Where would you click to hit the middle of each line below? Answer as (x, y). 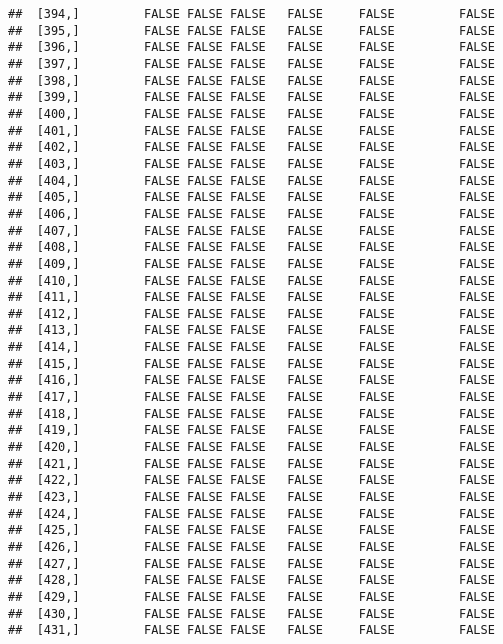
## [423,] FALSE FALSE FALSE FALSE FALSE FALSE (251, 497)
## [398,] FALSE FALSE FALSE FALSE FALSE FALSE (251, 80)
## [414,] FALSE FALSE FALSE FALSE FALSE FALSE (251, 347)
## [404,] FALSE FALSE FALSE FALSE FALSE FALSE (251, 180)
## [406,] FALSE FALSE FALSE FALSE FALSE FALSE (251, 213)
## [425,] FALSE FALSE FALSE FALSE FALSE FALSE (251, 530)
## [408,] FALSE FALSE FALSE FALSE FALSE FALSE (251, 247)
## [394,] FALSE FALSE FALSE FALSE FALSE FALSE (251, 14)
